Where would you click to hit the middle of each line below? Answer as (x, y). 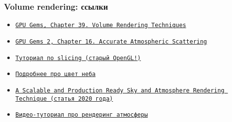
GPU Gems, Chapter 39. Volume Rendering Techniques (101, 25)
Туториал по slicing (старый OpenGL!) (78, 58)
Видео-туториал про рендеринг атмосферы (81, 115)
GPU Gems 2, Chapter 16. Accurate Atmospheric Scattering (111, 41)
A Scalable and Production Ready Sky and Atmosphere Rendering (120, 90)
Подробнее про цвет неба (55, 74)
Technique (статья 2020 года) (64, 99)
